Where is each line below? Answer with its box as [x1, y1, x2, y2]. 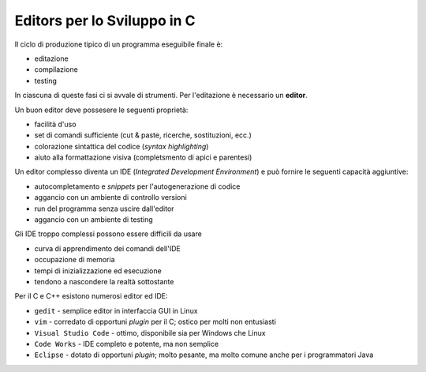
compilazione [34, 65, 78, 74]
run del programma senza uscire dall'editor [34, 204, 174, 213]
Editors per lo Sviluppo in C [14, 12, 196, 29]
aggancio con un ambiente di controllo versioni [34, 193, 187, 202]
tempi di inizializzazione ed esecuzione [34, 265, 162, 276]
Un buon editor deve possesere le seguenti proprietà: [14, 105, 189, 115]
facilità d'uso [34, 119, 77, 129]
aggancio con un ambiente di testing [34, 215, 153, 224]
